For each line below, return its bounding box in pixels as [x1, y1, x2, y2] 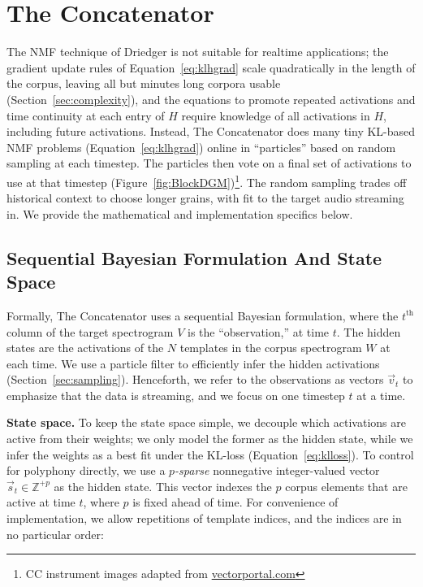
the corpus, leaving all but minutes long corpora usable [6, 75, 281, 92]
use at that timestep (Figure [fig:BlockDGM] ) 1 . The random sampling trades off [6, 171, 407, 190]
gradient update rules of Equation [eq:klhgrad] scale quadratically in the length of [6, 59, 416, 76]
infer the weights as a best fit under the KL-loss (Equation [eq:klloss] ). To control [6, 446, 414, 463]
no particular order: [6, 525, 104, 542]
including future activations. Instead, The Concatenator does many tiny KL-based [6, 123, 416, 140]
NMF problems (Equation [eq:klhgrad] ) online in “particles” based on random [6, 138, 396, 155]
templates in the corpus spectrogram [179, 339, 362, 356]
